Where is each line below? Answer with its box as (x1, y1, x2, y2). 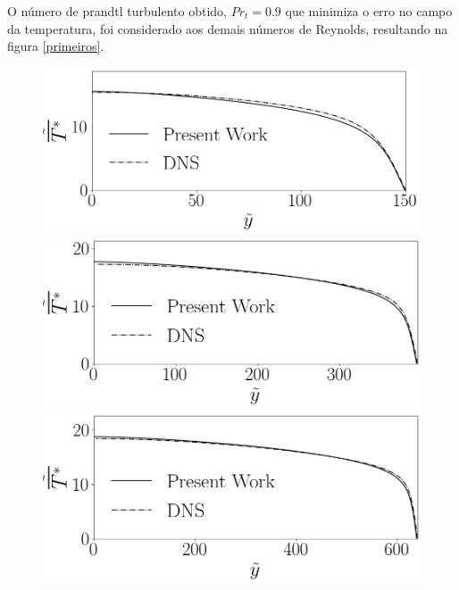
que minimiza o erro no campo (285, 2, 453, 20)
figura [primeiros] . (7, 37, 104, 55)
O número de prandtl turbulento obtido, (7, 2, 227, 20)
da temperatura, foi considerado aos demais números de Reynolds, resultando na (7, 19, 448, 37)
